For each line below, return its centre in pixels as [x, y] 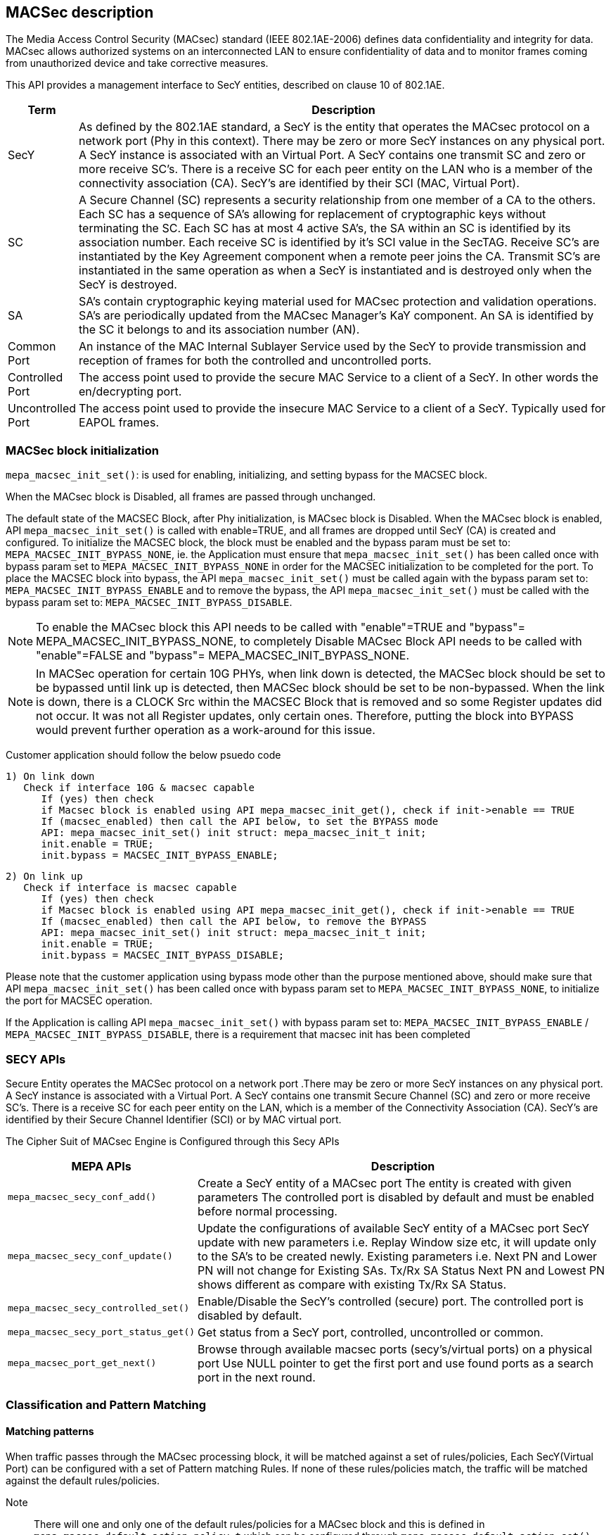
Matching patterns [50, 1431]
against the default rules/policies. [83, 1480]
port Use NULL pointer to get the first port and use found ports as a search [395, 1363]
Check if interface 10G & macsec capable [139, 788]
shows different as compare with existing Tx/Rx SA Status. [352, 1284]
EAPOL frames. [119, 423]
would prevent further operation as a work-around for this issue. [206, 730]
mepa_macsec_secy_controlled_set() [99, 1308]
